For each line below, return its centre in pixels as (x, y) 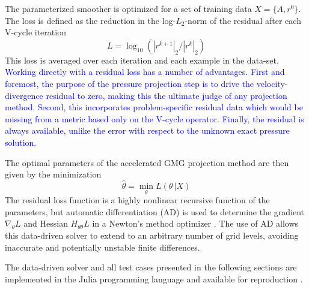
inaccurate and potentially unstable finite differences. (102, 247)
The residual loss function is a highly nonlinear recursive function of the (137, 200)
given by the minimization (53, 174)
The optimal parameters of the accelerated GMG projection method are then (147, 162)
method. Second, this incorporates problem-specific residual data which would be (154, 107)
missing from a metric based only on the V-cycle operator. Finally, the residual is (154, 118)
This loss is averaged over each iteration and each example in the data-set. (142, 60)
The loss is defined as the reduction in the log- (90, 20)
